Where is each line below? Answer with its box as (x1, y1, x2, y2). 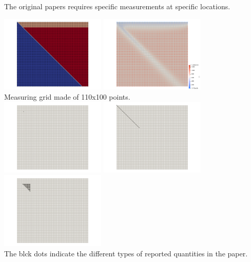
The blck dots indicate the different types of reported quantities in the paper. (4, 248, 248, 258)
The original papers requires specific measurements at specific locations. (4, 1, 230, 11)
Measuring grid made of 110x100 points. (4, 91, 130, 102)
